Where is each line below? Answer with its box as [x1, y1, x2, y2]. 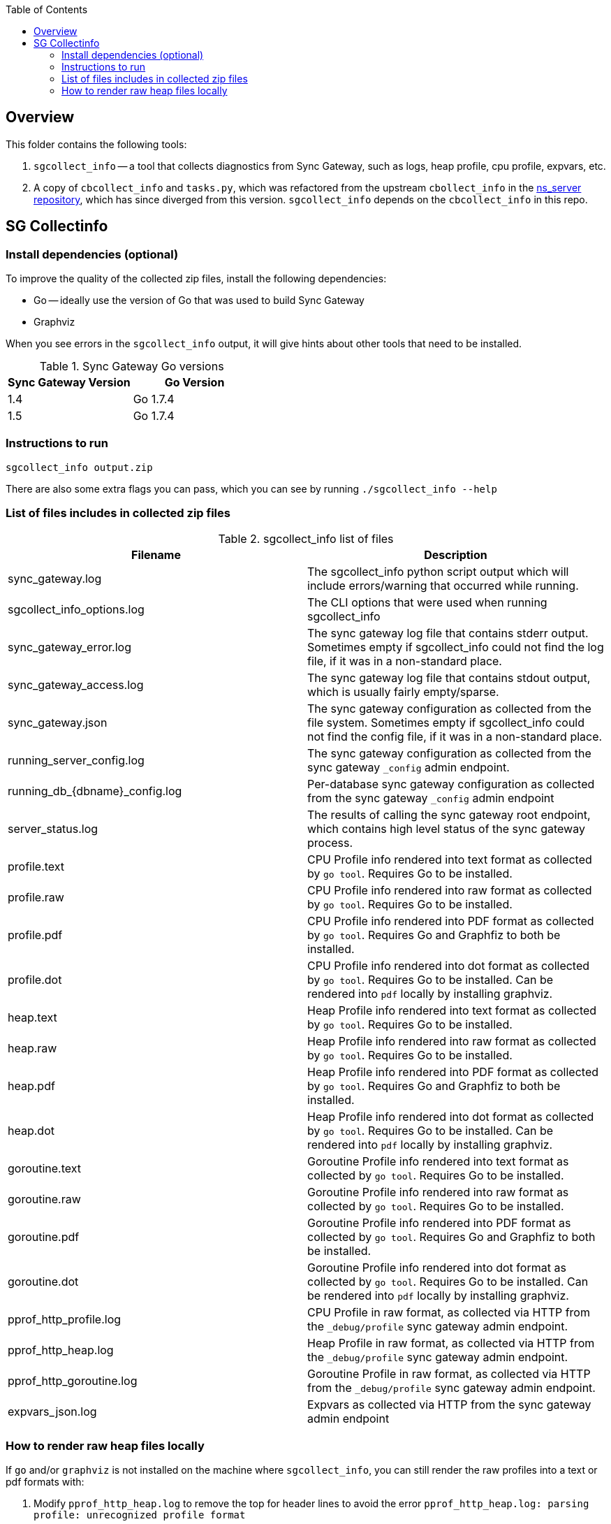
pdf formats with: [6, 1476, 84, 1488]
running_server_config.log [8, 753, 145, 767]
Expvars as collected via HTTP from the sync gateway [307, 1397, 591, 1411]
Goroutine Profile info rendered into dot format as [307, 1260, 566, 1275]
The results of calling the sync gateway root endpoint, [307, 807, 591, 822]
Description [424, 547, 487, 562]
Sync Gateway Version [8, 375, 131, 390]
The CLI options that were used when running [307, 595, 547, 609]
